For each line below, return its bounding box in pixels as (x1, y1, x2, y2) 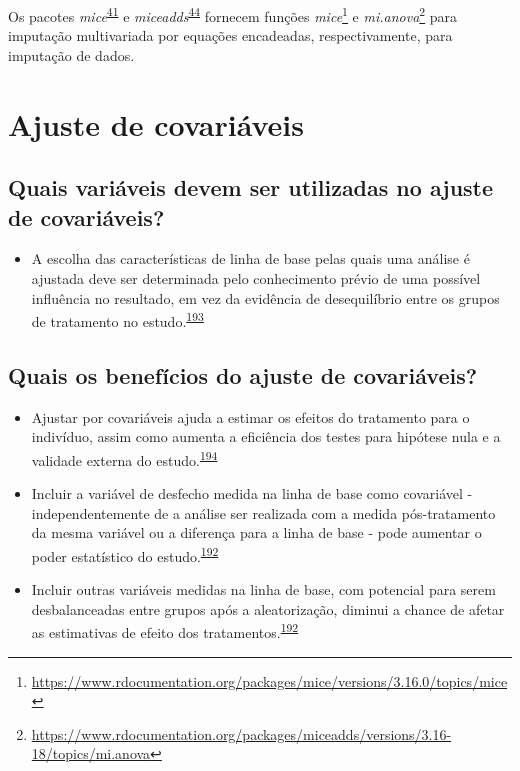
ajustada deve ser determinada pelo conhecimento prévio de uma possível (31, 268, 481, 288)
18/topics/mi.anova (31, 743, 151, 764)
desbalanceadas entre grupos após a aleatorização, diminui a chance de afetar (31, 598, 505, 619)
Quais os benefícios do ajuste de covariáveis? (8, 359, 478, 390)
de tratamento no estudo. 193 (31, 308, 204, 331)
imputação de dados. (8, 44, 135, 65)
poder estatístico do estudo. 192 (31, 542, 219, 566)
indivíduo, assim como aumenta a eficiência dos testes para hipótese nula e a (31, 426, 501, 447)
